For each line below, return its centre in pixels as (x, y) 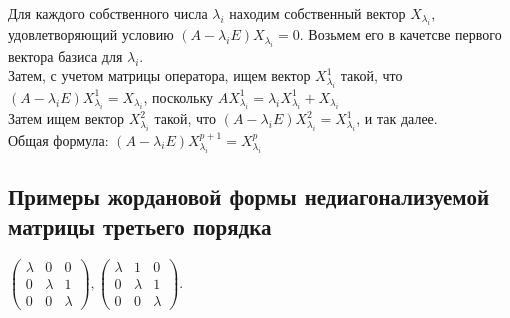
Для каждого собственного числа (108, 13)
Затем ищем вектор (66, 118)
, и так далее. (397, 118)
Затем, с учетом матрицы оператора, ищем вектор (159, 75)
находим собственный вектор (317, 13)
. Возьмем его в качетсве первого (400, 34)
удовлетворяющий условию (91, 34)
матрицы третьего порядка (140, 225)
